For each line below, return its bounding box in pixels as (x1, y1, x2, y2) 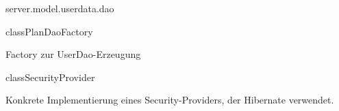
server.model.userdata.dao (5, 1, 114, 15)
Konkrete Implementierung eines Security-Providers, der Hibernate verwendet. (5, 93, 334, 107)
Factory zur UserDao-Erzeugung (5, 47, 141, 61)
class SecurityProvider (5, 69, 95, 84)
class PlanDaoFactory (5, 24, 93, 38)
